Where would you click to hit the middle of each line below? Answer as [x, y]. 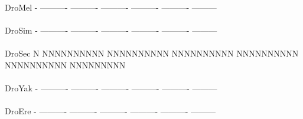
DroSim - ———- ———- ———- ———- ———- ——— [111, 30]
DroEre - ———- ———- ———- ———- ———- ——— [110, 110]
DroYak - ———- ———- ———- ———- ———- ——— [111, 87]
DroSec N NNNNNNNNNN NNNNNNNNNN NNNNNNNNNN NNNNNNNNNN [152, 53]
